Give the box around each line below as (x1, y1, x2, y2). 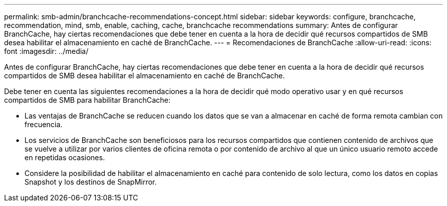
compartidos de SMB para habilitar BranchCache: (4, 96, 171, 104)
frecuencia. (24, 120, 63, 129)
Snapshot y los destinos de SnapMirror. (24, 178, 157, 186)
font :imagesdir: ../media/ (4, 47, 89, 55)
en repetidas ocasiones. (24, 153, 105, 162)
